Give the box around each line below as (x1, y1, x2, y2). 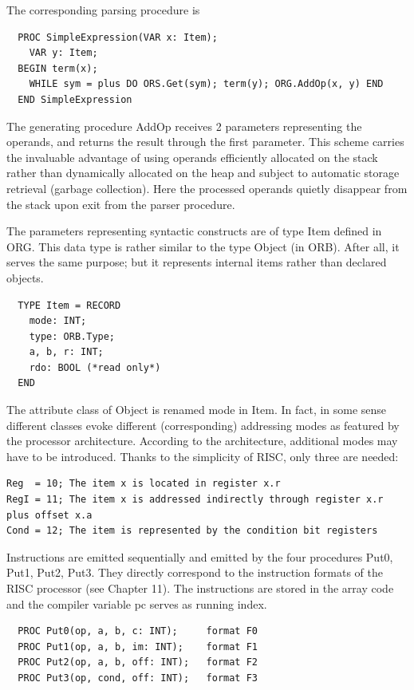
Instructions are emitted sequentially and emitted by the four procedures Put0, (6, 548, 393, 565)
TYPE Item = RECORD (18, 299, 121, 311)
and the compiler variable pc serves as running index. (6, 595, 267, 612)
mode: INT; (29, 315, 87, 327)
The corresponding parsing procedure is (6, 2, 200, 18)
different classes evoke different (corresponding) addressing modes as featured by (6, 416, 400, 433)
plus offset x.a (6, 509, 93, 521)
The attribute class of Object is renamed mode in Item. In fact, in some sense (6, 401, 387, 418)
